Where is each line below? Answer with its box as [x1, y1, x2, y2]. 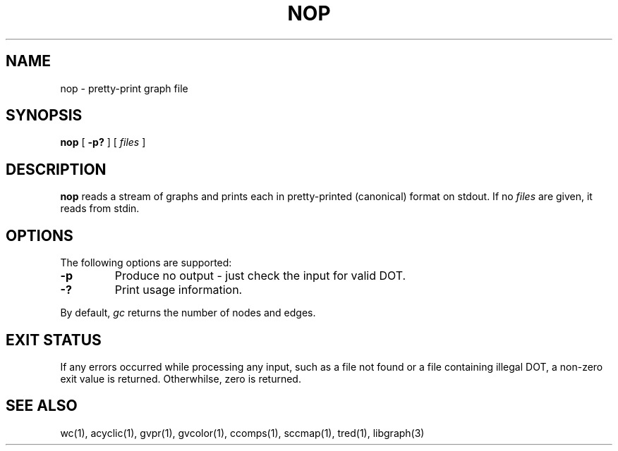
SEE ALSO [6, 397, 78, 415]
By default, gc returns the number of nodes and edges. [60, 307, 316, 319]
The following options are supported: [60, 257, 232, 269]
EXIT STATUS [6, 330, 102, 349]
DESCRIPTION [6, 160, 107, 178]
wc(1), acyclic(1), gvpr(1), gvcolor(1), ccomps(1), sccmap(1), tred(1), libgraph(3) [60, 426, 425, 439]
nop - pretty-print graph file [60, 82, 188, 94]
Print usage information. [114, 283, 243, 297]
